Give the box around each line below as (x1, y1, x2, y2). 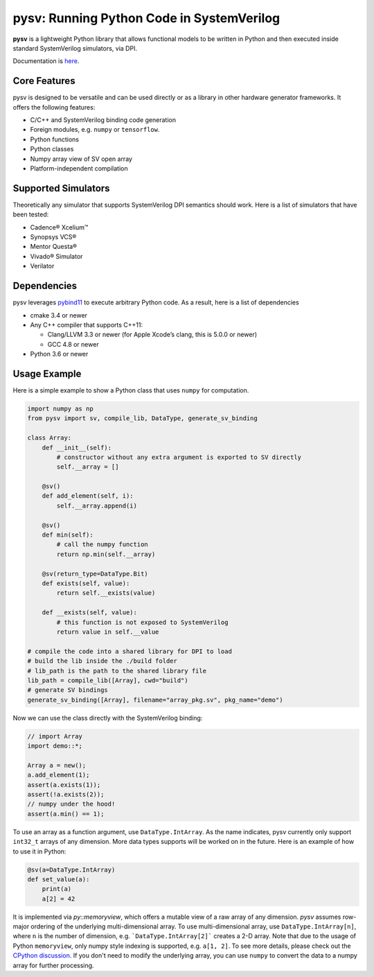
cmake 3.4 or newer (30, 311, 88, 319)
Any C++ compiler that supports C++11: (30, 320, 143, 329)
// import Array (27, 732, 83, 740)
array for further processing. (12, 961, 94, 969)
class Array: (27, 434, 72, 442)
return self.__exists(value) (56, 589, 156, 597)
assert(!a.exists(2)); (27, 790, 105, 798)
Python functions (30, 135, 80, 144)
